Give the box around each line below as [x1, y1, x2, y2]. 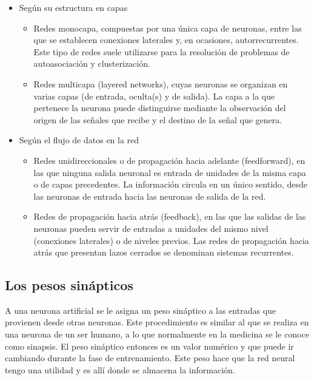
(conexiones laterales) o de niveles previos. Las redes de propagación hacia [33, 234, 309, 246]
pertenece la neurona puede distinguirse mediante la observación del [33, 101, 286, 114]
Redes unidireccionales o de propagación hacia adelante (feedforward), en [33, 154, 306, 166]
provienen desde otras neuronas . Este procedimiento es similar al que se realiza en [5, 316, 309, 328]
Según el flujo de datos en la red [19, 134, 139, 146]
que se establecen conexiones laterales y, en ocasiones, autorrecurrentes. [33, 33, 299, 46]
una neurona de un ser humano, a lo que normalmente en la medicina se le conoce [5, 328, 309, 341]
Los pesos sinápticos [5, 276, 133, 294]
